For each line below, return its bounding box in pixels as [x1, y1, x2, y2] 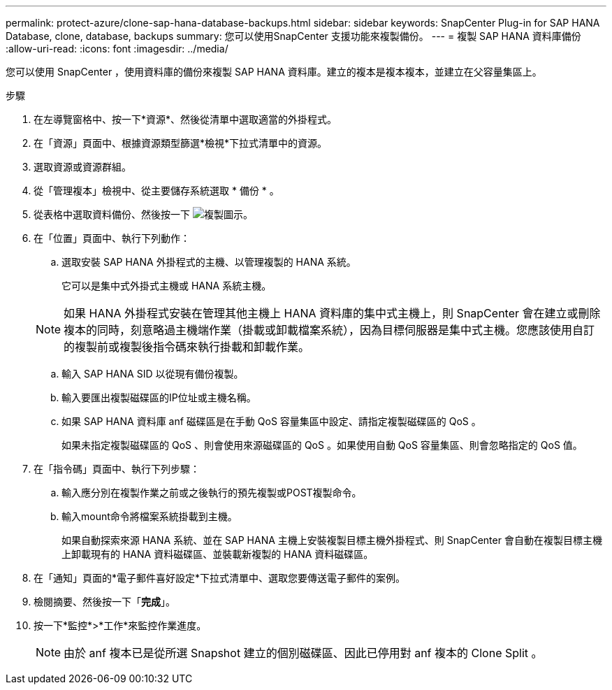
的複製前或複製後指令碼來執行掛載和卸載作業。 [64, 340, 310, 354]
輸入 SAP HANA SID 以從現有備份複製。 [61, 368, 244, 380]
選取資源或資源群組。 [34, 161, 131, 173]
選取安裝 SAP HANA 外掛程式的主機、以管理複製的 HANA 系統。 [61, 256, 356, 268]
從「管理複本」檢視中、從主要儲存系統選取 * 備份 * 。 [34, 185, 279, 196]
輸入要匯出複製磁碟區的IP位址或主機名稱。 [61, 391, 256, 403]
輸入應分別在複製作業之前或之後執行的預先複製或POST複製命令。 [61, 487, 362, 498]
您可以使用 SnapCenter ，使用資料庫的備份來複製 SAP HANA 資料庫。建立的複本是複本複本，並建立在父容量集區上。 [6, 66, 542, 78]
